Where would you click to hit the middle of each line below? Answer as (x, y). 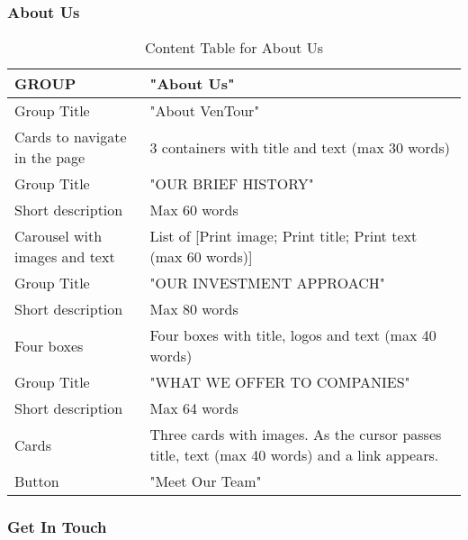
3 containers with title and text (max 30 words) (300, 147)
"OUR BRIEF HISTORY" (232, 184)
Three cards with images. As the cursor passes (296, 435)
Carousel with (58, 236)
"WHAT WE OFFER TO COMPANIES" (280, 382)
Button (37, 481)
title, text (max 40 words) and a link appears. (294, 455)
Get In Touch (57, 527)
